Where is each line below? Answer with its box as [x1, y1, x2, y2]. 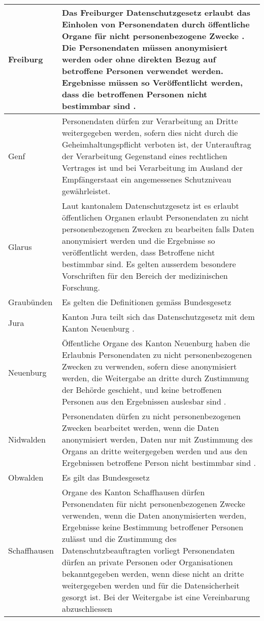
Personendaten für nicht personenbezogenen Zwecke [61, 498, 245, 509]
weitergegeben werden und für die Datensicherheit [61, 579, 240, 591]
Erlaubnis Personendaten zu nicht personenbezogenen [61, 349, 252, 360]
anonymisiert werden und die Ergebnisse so [61, 235, 215, 246]
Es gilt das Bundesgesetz [61, 471, 150, 483]
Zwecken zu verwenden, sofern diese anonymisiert [61, 360, 237, 372]
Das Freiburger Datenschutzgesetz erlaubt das [61, 7, 250, 18]
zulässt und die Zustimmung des [61, 533, 177, 544]
